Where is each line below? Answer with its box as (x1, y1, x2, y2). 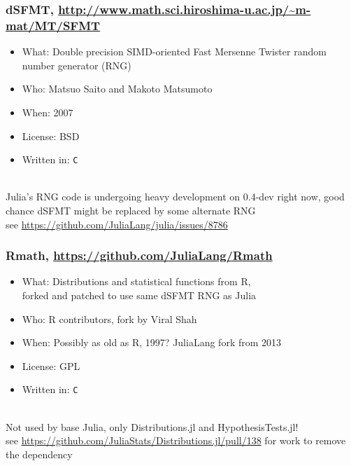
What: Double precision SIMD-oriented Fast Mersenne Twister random (22, 44, 327, 59)
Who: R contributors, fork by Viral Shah (22, 311, 197, 326)
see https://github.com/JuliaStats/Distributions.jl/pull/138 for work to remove (6, 433, 346, 448)
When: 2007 (22, 104, 73, 119)
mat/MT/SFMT (6, 16, 101, 34)
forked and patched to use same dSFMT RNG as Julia (22, 287, 257, 302)
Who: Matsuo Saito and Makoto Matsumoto (22, 81, 213, 96)
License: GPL (22, 358, 80, 373)
